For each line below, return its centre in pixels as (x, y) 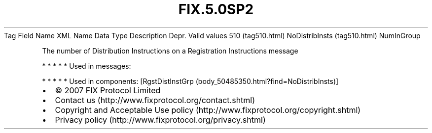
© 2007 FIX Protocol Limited (108, 90)
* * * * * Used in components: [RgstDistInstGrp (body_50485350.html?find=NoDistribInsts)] (190, 81)
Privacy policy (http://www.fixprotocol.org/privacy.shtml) (160, 120)
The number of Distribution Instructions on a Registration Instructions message (170, 51)
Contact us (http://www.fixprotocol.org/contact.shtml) (155, 100)
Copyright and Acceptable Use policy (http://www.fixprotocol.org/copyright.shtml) (208, 110)
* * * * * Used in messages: (87, 66)
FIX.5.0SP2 (216, 9)
